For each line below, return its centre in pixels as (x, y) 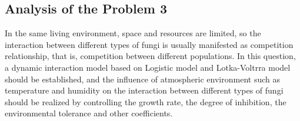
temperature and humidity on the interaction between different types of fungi (144, 90)
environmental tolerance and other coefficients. (89, 113)
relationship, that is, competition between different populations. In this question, (150, 56)
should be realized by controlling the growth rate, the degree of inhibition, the (146, 101)
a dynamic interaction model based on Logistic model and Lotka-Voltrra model (148, 67)
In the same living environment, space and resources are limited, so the (133, 33)
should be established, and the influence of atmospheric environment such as (142, 79)
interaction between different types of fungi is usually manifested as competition (149, 44)
